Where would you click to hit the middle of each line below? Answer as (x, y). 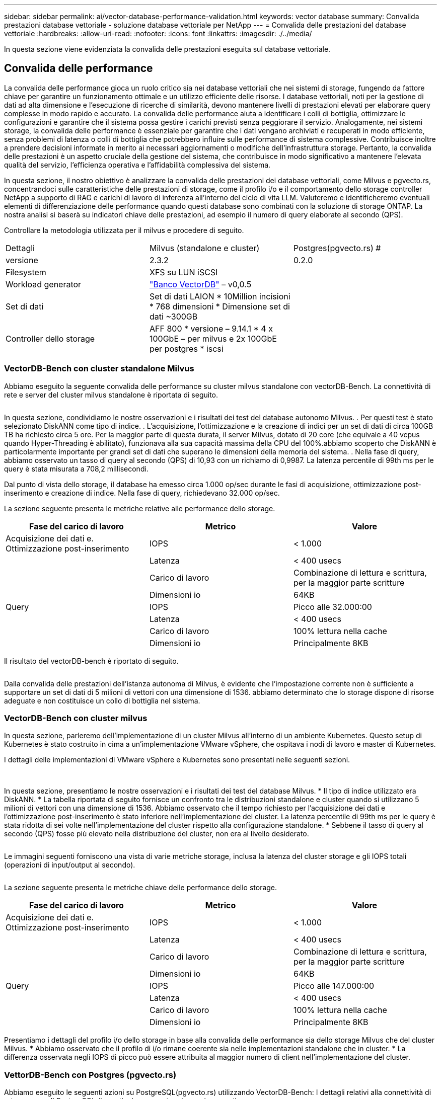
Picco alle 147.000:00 (334, 986)
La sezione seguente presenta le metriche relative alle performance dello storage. (140, 508)
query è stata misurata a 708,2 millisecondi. (76, 468)
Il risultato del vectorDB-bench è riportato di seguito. (91, 661)
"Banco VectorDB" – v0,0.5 (200, 284)
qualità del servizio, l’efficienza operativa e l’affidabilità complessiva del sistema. (137, 165)
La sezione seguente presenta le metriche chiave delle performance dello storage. (141, 888)
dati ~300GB (173, 316)
